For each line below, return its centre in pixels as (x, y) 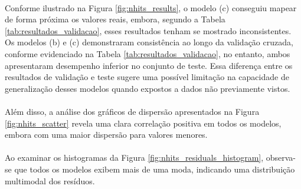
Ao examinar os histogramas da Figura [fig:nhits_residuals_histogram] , (134, 157)
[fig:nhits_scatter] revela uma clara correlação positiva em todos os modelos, (143, 123)
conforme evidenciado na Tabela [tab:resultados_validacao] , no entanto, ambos (148, 53)
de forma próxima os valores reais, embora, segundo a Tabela (115, 19)
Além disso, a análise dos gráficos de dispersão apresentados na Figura (132, 111)
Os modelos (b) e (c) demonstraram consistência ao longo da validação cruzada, (149, 42)
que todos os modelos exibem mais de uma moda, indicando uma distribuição (155, 169)
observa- (281, 157)
